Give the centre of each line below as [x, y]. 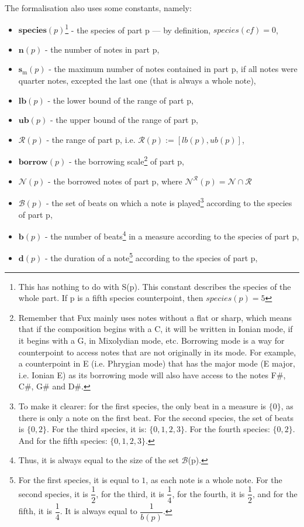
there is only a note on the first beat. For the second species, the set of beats [156, 417]
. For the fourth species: [227, 429]
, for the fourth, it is [208, 493]
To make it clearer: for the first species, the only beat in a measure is [142, 405]
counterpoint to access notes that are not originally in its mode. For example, [157, 352]
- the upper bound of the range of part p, [124, 120]
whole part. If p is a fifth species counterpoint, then [111, 298]
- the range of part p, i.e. [91, 139]
